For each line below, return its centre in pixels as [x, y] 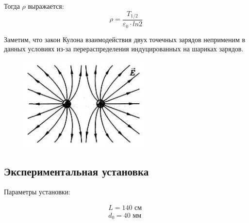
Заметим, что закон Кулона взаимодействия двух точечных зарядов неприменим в [125, 39]
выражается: [46, 6]
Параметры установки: [37, 192]
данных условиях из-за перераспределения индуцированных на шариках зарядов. [124, 49]
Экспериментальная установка [76, 171]
